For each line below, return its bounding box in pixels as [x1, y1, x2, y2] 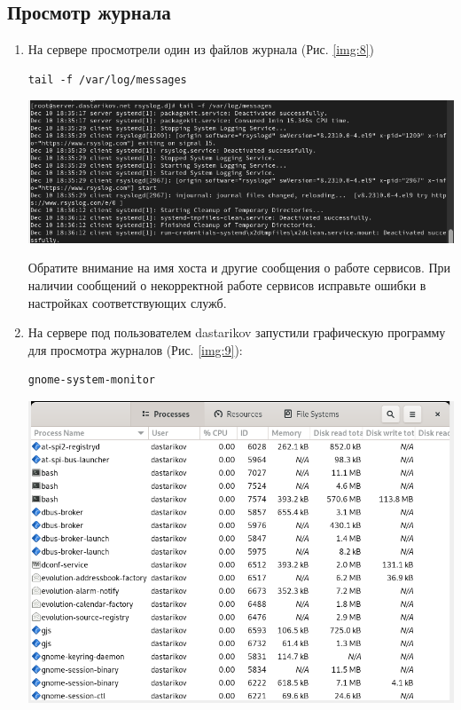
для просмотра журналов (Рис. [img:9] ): [27, 340, 243, 359]
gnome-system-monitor [27, 374, 155, 387]
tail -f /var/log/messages [27, 73, 187, 86]
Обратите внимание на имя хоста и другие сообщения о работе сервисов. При [27, 258, 451, 277]
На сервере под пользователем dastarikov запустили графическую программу [27, 323, 446, 342]
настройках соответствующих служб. [27, 293, 227, 312]
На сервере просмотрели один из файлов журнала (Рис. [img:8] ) [27, 40, 375, 59]
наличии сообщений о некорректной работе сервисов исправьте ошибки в [27, 276, 426, 295]
